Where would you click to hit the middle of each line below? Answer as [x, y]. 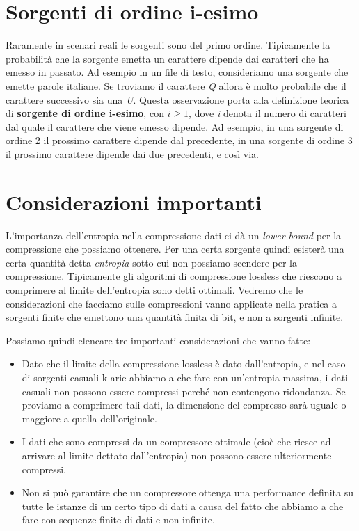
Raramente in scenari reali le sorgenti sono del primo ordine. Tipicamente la [168, 45]
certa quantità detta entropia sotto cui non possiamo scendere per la [152, 262]
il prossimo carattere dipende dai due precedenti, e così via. [132, 153]
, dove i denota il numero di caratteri [268, 113]
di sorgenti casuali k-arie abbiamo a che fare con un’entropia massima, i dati [185, 377]
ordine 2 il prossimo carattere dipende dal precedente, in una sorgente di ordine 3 [179, 140]
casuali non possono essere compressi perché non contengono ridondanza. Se [184, 391]
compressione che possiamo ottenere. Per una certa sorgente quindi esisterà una [175, 249]
